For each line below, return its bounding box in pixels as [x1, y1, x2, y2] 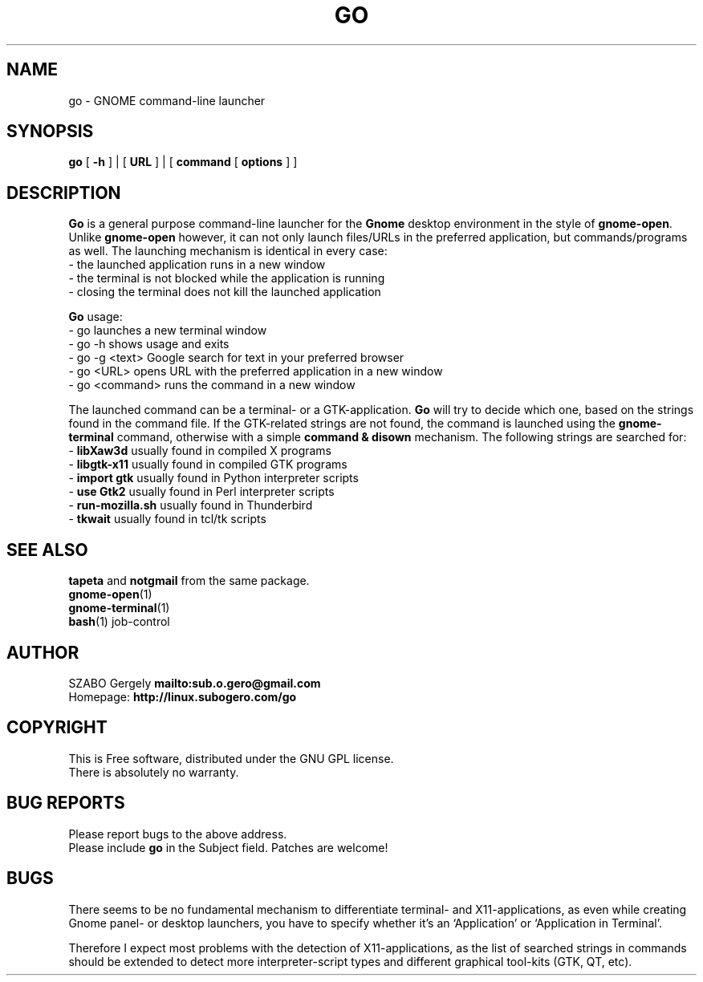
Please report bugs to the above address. [68, 826, 287, 841]
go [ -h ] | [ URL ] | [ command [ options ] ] [68, 155, 298, 169]
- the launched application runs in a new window [68, 258, 326, 272]
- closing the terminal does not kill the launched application [68, 285, 381, 299]
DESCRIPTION [6, 182, 121, 203]
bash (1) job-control [68, 615, 170, 629]
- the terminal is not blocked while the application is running [68, 271, 385, 286]
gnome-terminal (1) [68, 601, 170, 615]
